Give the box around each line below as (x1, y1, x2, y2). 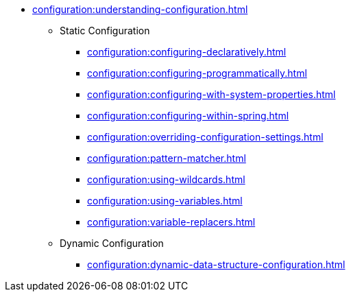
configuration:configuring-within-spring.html (87, 110, 289, 121)
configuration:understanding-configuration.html (32, 3, 248, 15)
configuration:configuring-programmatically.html (87, 67, 307, 79)
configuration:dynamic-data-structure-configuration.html (87, 259, 346, 270)
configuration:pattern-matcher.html (87, 152, 246, 164)
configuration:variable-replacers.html (87, 216, 256, 228)
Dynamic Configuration (60, 237, 164, 249)
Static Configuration (60, 25, 150, 36)
